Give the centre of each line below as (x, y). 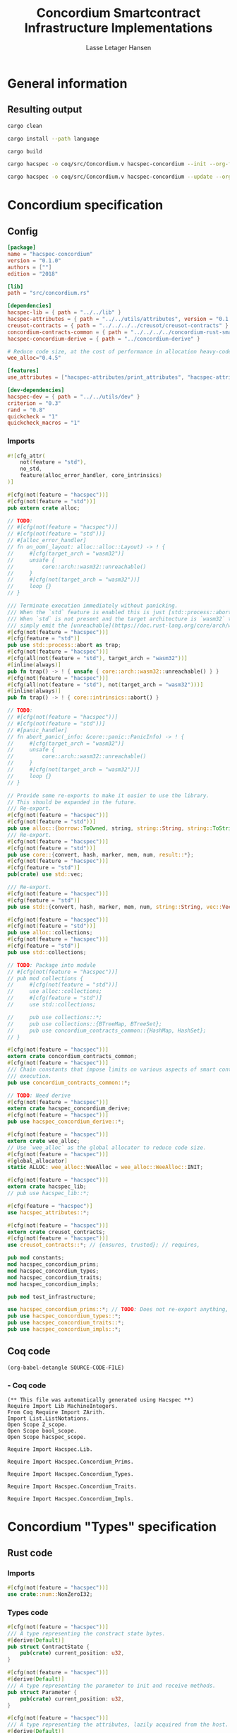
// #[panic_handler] (38, 730)
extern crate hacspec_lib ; (47, 1187)
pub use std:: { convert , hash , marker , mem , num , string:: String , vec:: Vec (120, 907)
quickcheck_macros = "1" (44, 423)
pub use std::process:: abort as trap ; (64, 645)
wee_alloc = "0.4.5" (34, 358)
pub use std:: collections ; (47, 952)
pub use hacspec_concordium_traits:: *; (66, 1323)
